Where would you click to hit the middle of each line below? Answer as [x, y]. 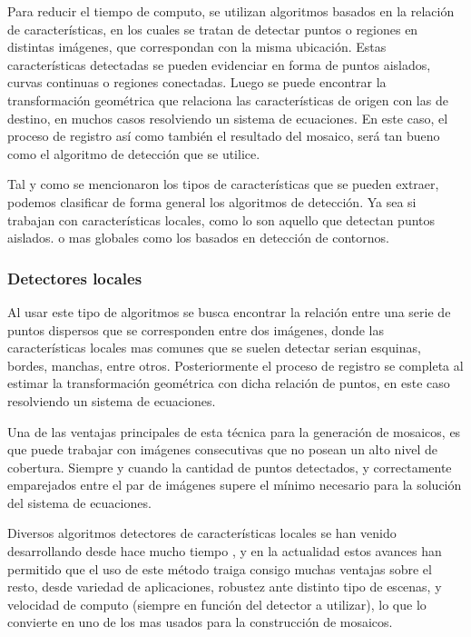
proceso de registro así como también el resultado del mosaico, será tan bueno [224, 136]
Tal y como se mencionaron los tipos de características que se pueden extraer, [223, 184]
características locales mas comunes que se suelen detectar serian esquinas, [214, 348]
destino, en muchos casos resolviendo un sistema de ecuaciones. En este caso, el [228, 118]
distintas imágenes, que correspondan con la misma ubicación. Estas [197, 47]
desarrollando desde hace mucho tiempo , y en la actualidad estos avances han [225, 551]
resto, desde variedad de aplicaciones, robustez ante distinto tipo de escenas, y [225, 587]
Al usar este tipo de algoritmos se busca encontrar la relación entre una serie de [229, 311]
